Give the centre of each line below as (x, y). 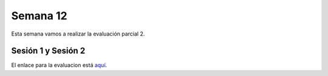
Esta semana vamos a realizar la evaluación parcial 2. (78, 34)
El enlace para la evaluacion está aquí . (59, 65)
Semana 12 (39, 16)
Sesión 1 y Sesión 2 (48, 51)
